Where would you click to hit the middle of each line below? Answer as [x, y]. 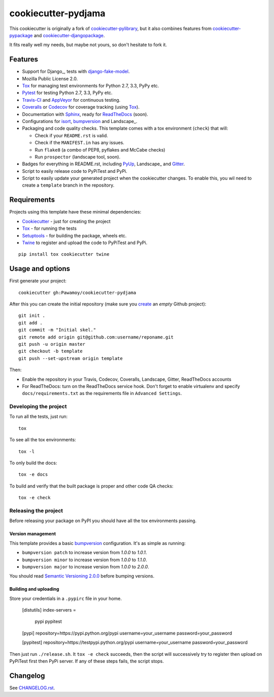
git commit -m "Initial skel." [57, 330]
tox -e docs [33, 475]
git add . [30, 323]
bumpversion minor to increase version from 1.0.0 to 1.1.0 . [84, 560]
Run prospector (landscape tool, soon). [78, 157]
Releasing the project [36, 510]
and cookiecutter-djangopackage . [69, 35]
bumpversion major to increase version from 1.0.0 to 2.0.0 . [85, 566]
